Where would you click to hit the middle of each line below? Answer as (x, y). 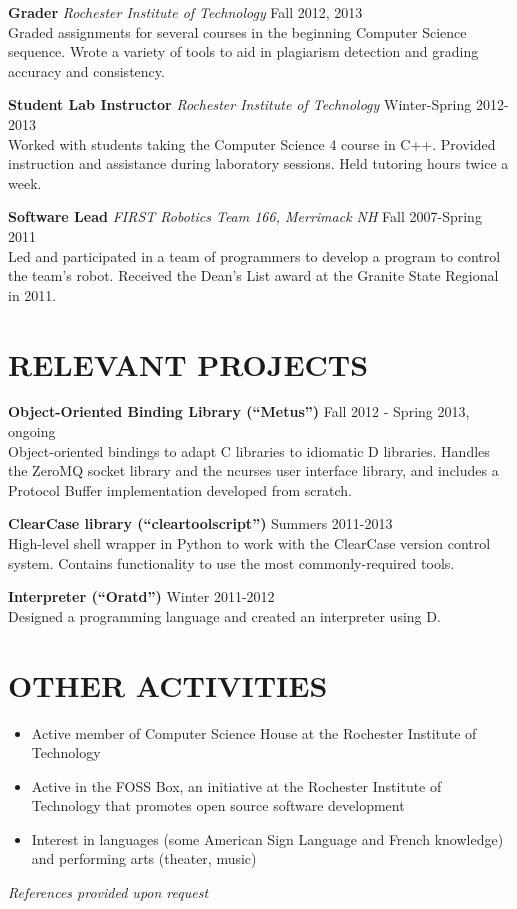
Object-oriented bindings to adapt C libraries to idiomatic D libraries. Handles (249, 450)
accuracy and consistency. (86, 70)
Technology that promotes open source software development (218, 805)
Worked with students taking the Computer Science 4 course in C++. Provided (252, 143)
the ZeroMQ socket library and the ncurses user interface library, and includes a (253, 470)
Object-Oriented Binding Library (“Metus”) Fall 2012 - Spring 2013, (239, 411)
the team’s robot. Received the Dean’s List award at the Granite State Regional (253, 275)
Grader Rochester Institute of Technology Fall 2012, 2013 (185, 12)
